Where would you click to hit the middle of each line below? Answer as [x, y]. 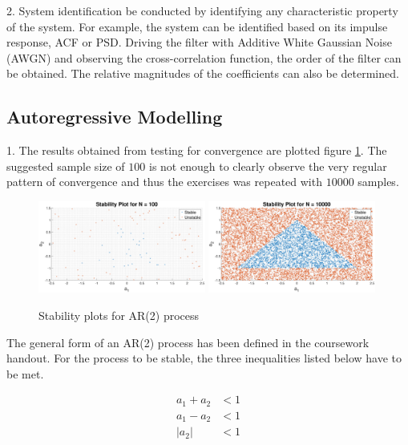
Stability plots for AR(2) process [119, 315]
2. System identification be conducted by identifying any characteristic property [202, 10]
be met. [25, 373]
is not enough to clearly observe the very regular [268, 166]
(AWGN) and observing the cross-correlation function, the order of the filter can [204, 57]
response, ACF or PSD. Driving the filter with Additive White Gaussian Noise [199, 42]
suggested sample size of [66, 166]
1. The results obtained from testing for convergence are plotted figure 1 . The [197, 150]
